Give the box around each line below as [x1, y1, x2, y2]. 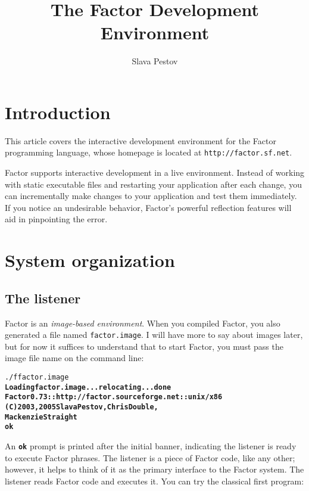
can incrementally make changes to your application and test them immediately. [5, 189, 297, 202]
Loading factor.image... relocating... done [5, 383, 171, 391]
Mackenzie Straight [5, 412, 77, 421]
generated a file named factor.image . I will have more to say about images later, [5, 328, 303, 341]
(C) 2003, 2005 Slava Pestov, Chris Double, [5, 403, 158, 412]
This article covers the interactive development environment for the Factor [5, 134, 276, 147]
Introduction [5, 100, 111, 124]
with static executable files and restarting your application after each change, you [5, 178, 302, 190]
